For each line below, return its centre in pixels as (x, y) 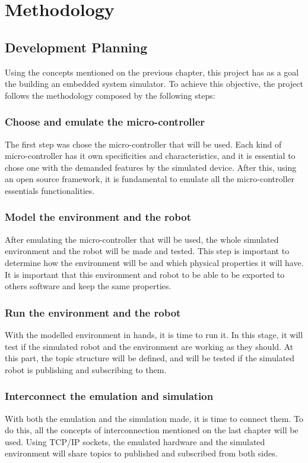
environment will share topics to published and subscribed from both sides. (141, 453)
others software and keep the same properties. (88, 286)
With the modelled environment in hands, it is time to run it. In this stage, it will (154, 334)
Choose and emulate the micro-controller (105, 122)
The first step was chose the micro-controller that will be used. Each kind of (143, 144)
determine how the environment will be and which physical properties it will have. (154, 262)
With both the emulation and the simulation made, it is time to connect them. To (154, 418)
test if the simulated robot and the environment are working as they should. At (149, 346)
